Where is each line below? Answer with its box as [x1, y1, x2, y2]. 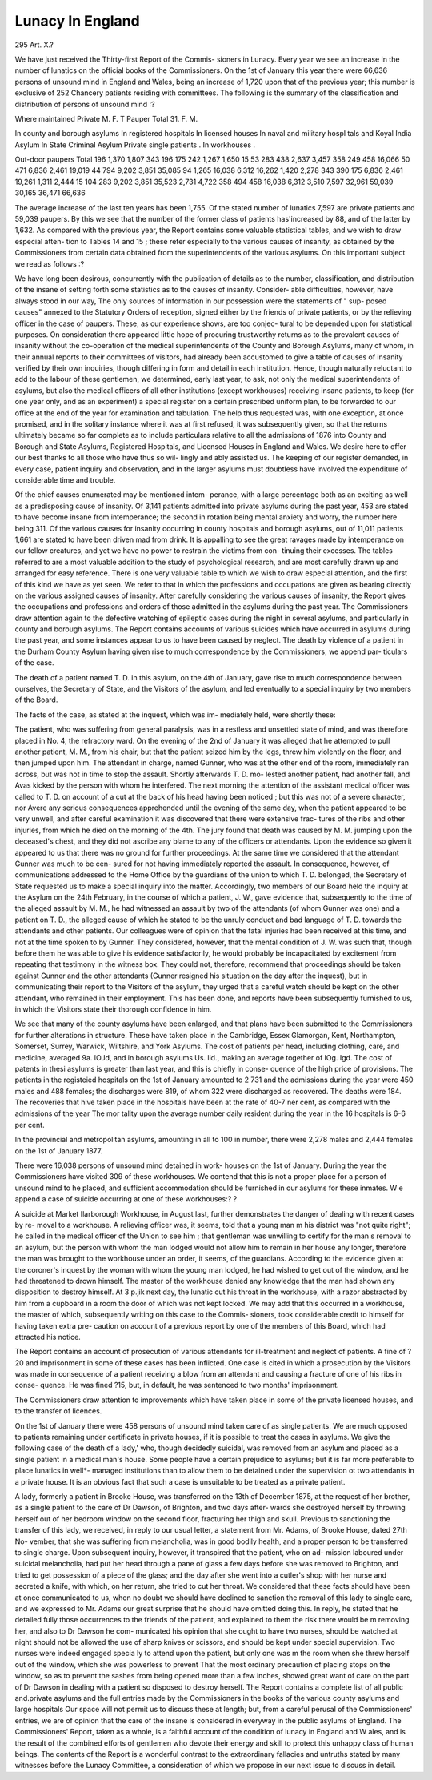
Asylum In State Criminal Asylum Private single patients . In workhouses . [14, 140, 256, 150]
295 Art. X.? [14, 40, 54, 50]
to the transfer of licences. [14, 1406, 102, 1416]
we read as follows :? [14, 259, 85, 268]
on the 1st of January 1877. [14, 1145, 103, 1156]
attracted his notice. [14, 1332, 82, 1341]
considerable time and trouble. [14, 475, 116, 484]
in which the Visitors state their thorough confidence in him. [14, 1004, 212, 1014]
